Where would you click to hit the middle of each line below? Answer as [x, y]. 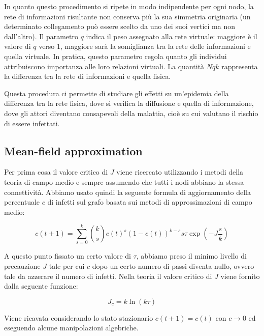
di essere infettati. [32, 123]
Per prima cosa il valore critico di [56, 172]
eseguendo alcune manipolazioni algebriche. [71, 328]
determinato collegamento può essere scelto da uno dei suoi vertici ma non [120, 26]
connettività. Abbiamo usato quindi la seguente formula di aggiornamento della [127, 192]
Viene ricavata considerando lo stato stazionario [79, 317]
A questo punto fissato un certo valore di [68, 256]
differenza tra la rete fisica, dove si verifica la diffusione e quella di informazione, [129, 103]
